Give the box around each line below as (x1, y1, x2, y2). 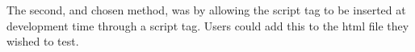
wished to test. (6, 33, 79, 50)
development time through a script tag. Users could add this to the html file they (6, 17, 409, 34)
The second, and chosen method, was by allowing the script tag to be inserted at (6, 2, 406, 18)
